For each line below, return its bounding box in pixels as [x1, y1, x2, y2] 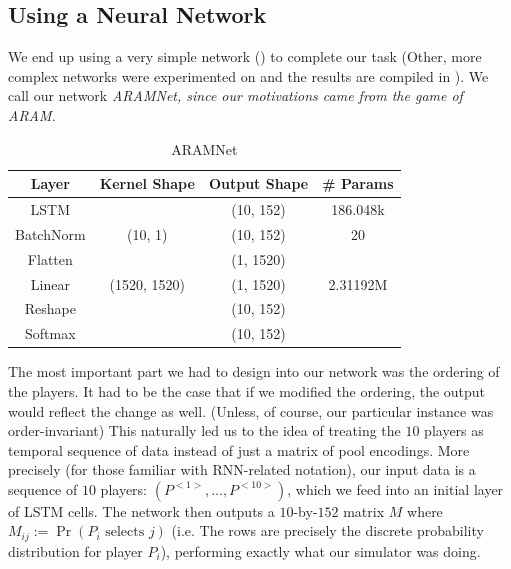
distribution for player [8, 540, 143, 561]
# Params [322, 173, 394, 194]
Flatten [27, 248, 73, 269]
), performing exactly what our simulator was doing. [160, 540, 481, 561]
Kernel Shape [99, 173, 195, 194]
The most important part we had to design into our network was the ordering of [8, 361, 500, 382]
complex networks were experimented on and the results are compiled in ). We [8, 65, 489, 86]
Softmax [25, 323, 76, 344]
